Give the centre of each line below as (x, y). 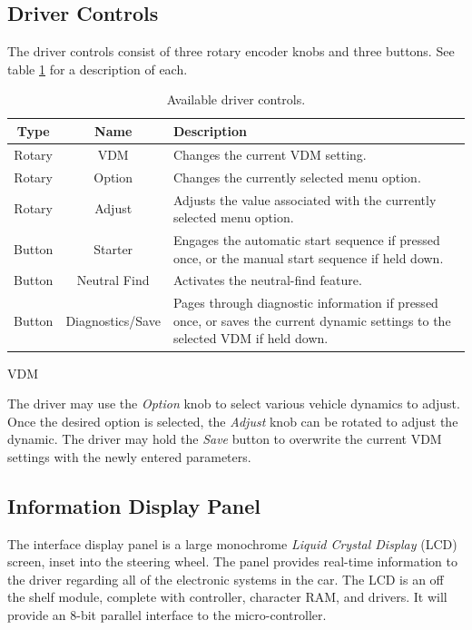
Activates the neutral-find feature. (267, 280)
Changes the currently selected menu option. (297, 177)
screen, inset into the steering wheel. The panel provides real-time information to (232, 561)
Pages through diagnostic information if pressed (305, 303)
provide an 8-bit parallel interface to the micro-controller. (167, 615)
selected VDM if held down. (251, 338)
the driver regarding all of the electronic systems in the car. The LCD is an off (226, 579)
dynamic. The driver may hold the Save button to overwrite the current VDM (225, 439)
